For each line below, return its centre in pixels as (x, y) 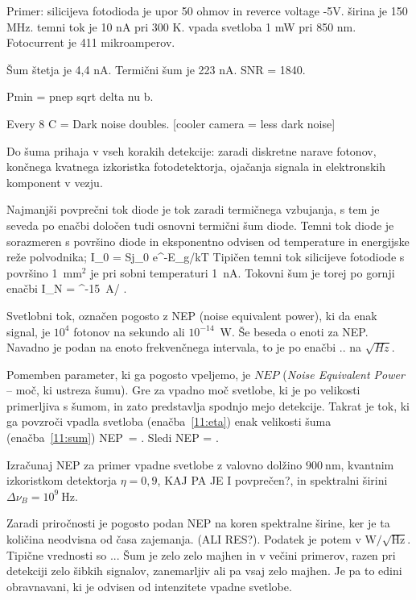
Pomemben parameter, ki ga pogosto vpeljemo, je (129, 374)
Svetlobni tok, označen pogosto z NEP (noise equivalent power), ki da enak (192, 315)
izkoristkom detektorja (62, 480)
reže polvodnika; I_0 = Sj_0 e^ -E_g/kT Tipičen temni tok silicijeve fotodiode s (206, 257)
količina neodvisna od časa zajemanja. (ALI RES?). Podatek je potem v (184, 539)
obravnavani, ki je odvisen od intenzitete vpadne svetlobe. (149, 586)
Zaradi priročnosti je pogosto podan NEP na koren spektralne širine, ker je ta (198, 523)
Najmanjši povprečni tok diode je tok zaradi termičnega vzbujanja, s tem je (193, 209)
